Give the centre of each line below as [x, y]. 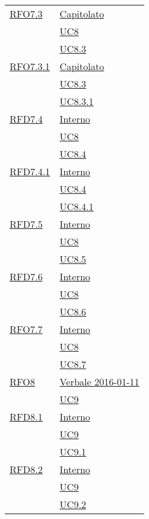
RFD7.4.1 [30, 171]
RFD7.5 [26, 224]
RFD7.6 [26, 276]
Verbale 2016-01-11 [99, 382]
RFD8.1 [26, 417]
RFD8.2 [26, 469]
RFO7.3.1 [30, 66]
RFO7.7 [26, 329]
